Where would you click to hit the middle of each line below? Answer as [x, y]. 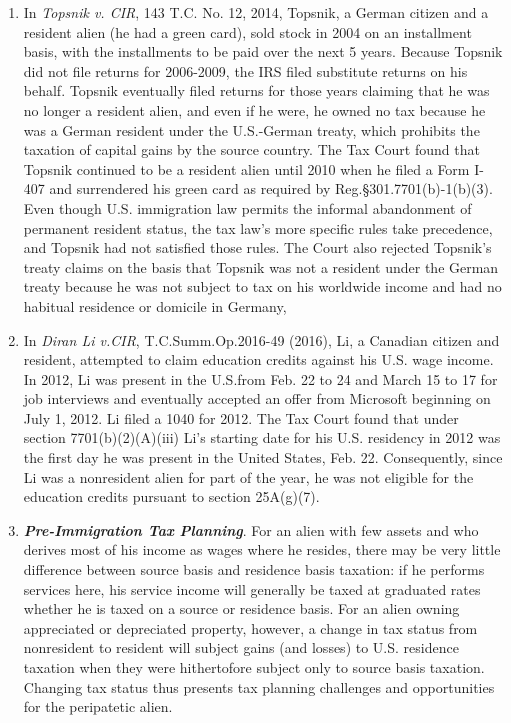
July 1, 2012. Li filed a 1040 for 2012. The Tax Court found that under [241, 417]
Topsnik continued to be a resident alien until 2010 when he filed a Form [246, 168]
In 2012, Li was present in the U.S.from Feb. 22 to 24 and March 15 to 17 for [260, 378]
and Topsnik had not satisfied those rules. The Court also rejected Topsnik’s [257, 247]
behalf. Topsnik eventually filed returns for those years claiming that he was [256, 90]
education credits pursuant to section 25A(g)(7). [171, 496]
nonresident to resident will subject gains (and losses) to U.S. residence [241, 647]
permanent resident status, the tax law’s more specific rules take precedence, [258, 227]
